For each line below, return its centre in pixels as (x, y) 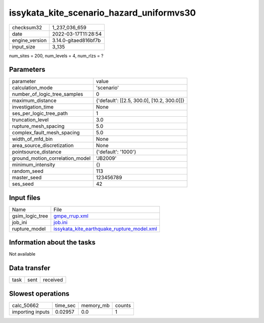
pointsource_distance (37, 152)
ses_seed (23, 184)
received (53, 280)
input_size (24, 46)
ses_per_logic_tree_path (40, 113)
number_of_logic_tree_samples (47, 94)
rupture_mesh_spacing (38, 126)
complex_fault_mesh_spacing (46, 133)
